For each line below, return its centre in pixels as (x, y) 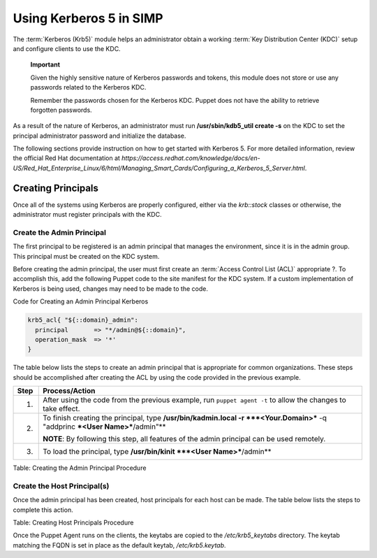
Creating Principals (56, 188)
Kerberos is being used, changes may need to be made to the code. (111, 288)
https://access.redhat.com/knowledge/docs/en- (191, 158)
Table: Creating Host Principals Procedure (73, 523)
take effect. (61, 409)
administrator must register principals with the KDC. (87, 215)
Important (45, 65)
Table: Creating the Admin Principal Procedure (80, 468)
